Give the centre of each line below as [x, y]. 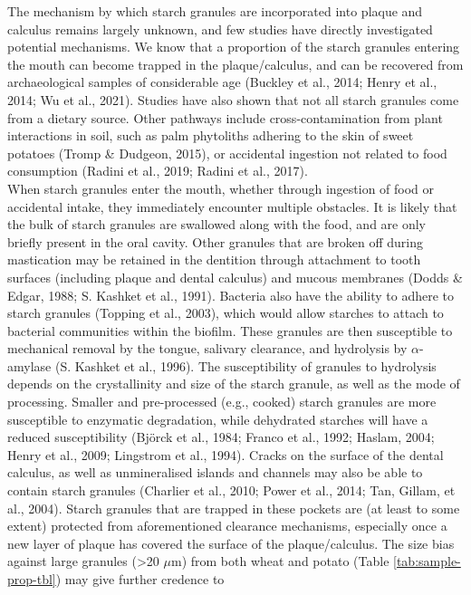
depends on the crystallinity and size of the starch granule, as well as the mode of [234, 384]
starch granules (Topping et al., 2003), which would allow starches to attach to [226, 313]
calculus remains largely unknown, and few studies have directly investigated [220, 29]
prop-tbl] [32, 579]
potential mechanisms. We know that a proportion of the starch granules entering [234, 47]
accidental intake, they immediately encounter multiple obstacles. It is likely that [232, 206]
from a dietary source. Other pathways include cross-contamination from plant [225, 117]
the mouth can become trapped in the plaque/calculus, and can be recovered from [235, 64]
